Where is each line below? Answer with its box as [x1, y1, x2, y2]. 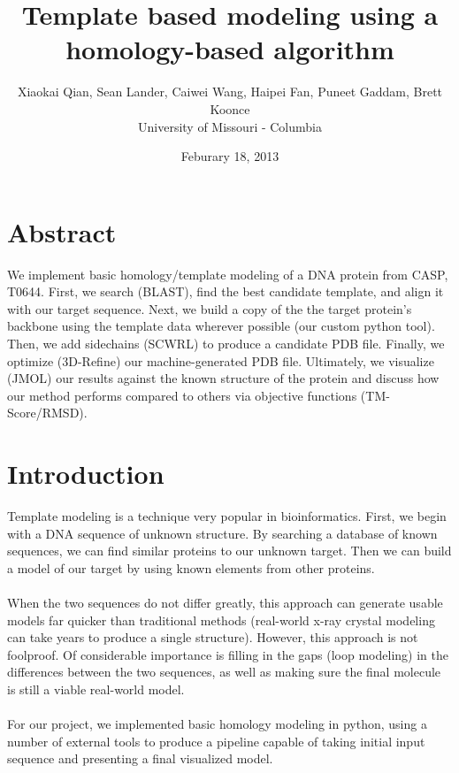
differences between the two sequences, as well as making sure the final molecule [7, 662, 441, 681]
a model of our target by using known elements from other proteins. [7, 558, 375, 577]
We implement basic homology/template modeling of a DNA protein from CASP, [7, 264, 448, 283]
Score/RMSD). [7, 403, 88, 422]
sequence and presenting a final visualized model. [7, 749, 273, 768]
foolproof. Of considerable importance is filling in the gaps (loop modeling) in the [7, 645, 448, 663]
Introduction [7, 455, 164, 492]
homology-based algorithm [65, 31, 394, 67]
